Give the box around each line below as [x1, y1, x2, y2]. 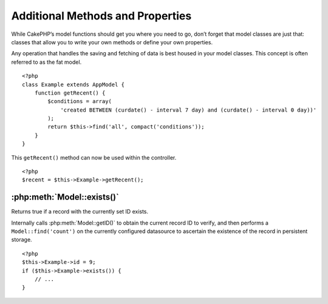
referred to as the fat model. [11, 58, 82, 66]
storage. [11, 236, 33, 243]
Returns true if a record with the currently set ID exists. [11, 208, 149, 215]
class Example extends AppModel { [22, 81, 125, 88]
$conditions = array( [47, 98, 112, 105]
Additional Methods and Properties [11, 9, 192, 22]
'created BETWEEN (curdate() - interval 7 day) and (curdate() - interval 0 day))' [60, 106, 317, 113]
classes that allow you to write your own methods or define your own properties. [11, 38, 213, 46]
